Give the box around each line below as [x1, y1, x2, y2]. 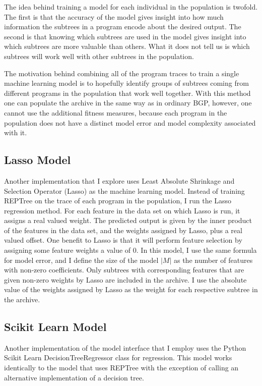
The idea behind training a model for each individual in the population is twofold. [4, 2, 258, 12]
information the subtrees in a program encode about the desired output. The [4, 21, 241, 32]
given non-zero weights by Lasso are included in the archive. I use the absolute [4, 274, 247, 285]
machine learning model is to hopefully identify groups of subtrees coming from [4, 78, 249, 88]
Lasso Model [4, 152, 71, 168]
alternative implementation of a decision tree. [4, 372, 144, 382]
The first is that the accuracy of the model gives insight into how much [4, 11, 224, 22]
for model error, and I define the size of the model [4, 254, 159, 265]
